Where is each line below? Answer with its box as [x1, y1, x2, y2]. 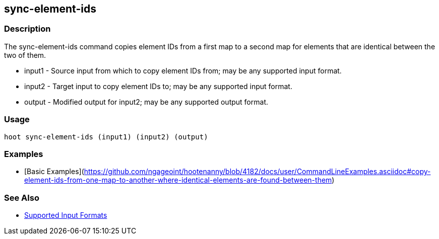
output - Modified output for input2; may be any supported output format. [24, 97, 268, 106]
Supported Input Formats [24, 211, 107, 220]
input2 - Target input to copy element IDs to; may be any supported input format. [24, 82, 292, 91]
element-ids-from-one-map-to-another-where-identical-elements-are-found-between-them [24, 176, 332, 185]
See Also [4, 192, 39, 203]
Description [4, 24, 51, 34]
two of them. [4, 50, 46, 59]
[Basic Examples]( [24, 167, 84, 176]
